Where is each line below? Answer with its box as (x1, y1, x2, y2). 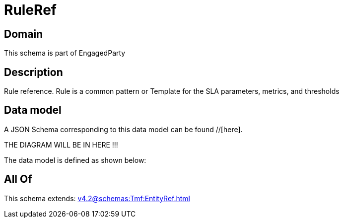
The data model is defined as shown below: (4, 155, 146, 164)
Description (4, 66, 63, 78)
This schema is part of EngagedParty (4, 49, 126, 58)
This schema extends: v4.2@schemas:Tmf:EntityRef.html (4, 194, 191, 203)
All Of (4, 173, 32, 186)
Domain (4, 27, 43, 40)
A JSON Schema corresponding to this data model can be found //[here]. (4, 125, 243, 134)
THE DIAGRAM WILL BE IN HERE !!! (4, 140, 118, 149)
